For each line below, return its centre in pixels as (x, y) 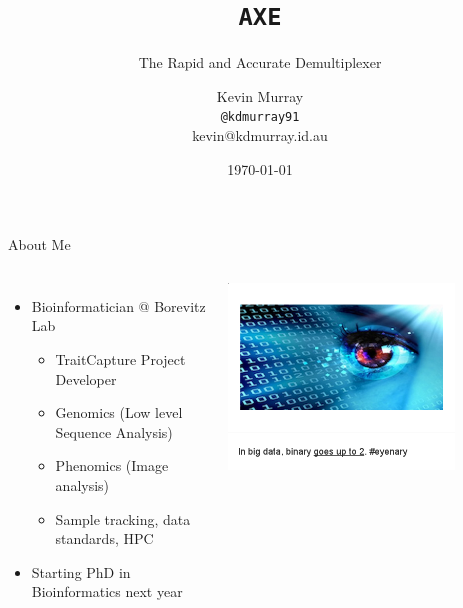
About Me (39, 244)
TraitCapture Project (120, 359)
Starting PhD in (81, 571)
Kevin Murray (260, 95)
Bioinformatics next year (107, 591)
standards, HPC (104, 538)
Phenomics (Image (112, 465)
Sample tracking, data (123, 518)
